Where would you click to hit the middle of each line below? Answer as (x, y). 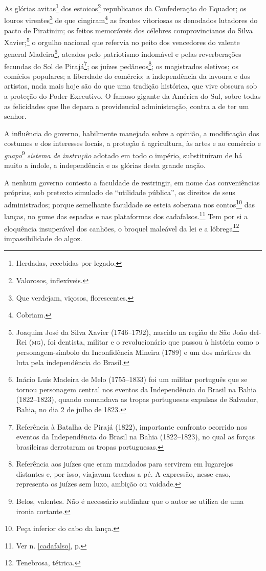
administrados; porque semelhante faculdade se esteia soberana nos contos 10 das (130, 204)
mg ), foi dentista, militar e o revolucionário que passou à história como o (146, 342)
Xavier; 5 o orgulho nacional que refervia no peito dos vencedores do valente (122, 41)
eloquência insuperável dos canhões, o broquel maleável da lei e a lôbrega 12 (122, 227)
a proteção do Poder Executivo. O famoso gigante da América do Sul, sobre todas (132, 96)
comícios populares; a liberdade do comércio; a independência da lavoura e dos (127, 76)
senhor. (15, 116)
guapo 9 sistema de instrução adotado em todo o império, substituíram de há (123, 154)
